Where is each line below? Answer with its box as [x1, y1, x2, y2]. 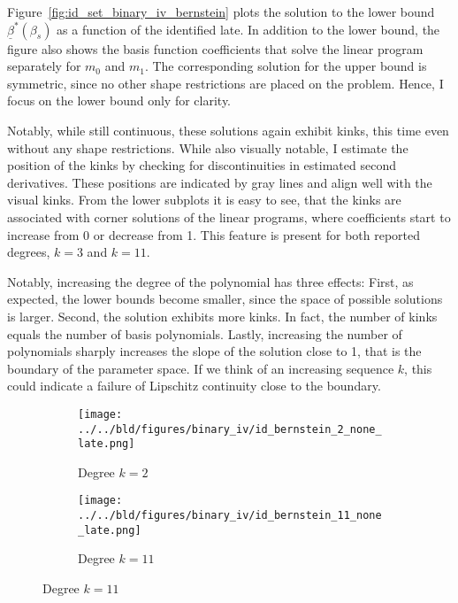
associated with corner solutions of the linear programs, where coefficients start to [7, 207, 451, 226]
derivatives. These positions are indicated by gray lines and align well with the [7, 173, 432, 191]
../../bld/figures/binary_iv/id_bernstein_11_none [78, 509, 382, 522]
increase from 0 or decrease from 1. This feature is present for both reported [7, 225, 421, 244]
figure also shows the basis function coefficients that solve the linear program [7, 39, 424, 58]
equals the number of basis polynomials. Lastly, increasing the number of [7, 324, 402, 343]
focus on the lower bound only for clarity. [7, 91, 232, 110]
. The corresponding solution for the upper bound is [144, 57, 427, 75]
